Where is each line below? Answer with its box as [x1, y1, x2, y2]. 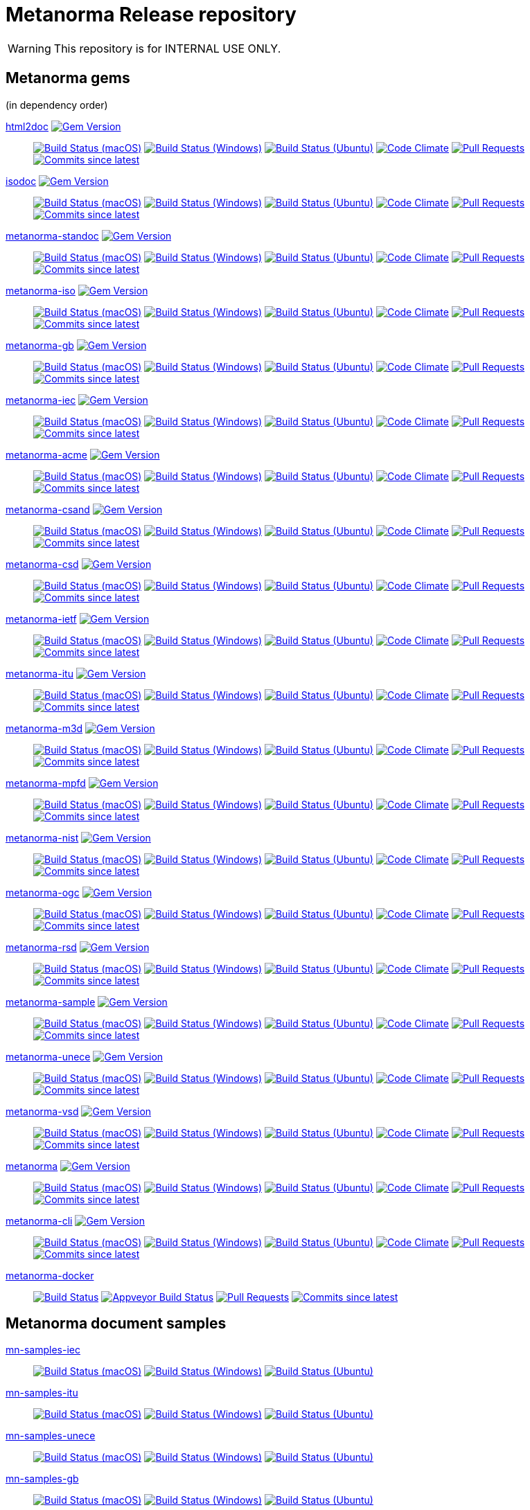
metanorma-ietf [6, 612, 77, 625]
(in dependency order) [6, 98, 108, 111]
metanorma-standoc [6, 229, 99, 242]
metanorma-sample [6, 995, 96, 1008]
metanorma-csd [6, 558, 79, 570]
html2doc [6, 120, 49, 132]
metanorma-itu [6, 667, 73, 679]
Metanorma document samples [6, 1315, 227, 1333]
